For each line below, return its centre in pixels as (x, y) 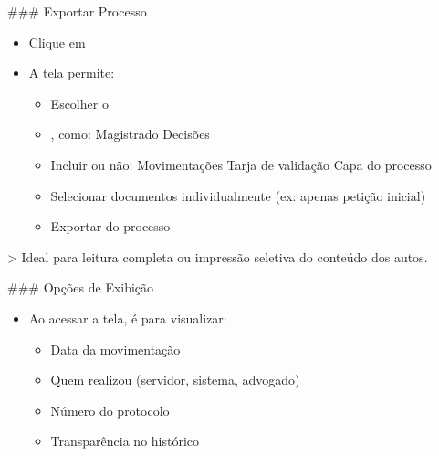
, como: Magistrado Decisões (130, 134)
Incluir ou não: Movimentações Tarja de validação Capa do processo (241, 164)
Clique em (57, 42)
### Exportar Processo (77, 11)
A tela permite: (72, 73)
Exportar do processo (110, 226)
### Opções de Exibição (81, 287)
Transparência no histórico (125, 441)
